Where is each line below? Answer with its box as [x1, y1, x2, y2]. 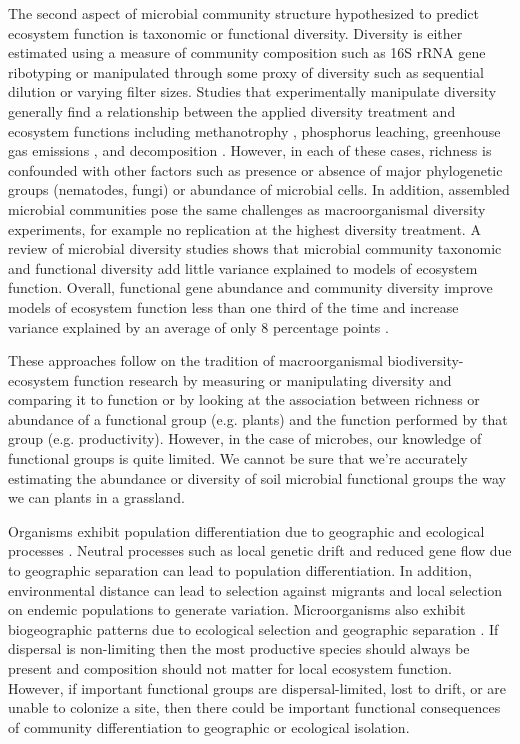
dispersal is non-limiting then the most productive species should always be [8, 638, 470, 659]
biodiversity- [387, 350, 464, 371]
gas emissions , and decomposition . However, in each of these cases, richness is [8, 140, 492, 161]
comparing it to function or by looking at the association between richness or [8, 389, 480, 410]
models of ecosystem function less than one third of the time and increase [8, 296, 459, 317]
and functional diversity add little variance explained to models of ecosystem [8, 257, 478, 278]
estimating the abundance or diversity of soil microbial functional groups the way [8, 467, 506, 488]
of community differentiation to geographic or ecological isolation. [8, 716, 410, 737]
